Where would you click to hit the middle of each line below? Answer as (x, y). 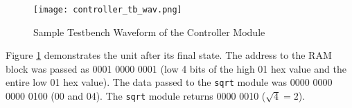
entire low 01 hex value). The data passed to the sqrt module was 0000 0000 (169, 82)
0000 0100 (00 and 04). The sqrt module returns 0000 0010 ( (136, 96)
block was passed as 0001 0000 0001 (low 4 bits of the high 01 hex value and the (176, 68)
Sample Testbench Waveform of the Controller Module (149, 31)
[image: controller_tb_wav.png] (108, 10)
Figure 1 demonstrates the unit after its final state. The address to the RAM (169, 55)
